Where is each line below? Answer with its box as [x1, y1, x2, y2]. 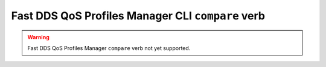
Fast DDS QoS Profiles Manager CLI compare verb [11, 9, 266, 22]
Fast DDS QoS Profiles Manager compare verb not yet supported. [27, 44, 191, 51]
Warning [27, 33, 50, 40]
